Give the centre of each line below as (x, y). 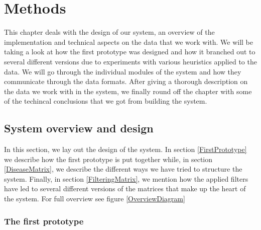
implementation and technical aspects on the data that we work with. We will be (129, 42)
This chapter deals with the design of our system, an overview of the (109, 32)
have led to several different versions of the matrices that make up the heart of (125, 188)
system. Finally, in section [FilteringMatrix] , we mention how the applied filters (126, 178)
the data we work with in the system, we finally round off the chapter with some (128, 91)
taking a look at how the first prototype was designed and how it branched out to (130, 52)
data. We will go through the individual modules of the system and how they (123, 71)
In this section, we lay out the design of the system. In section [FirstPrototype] (125, 149)
